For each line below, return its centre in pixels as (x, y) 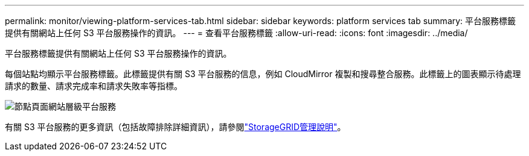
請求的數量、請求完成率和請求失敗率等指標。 (94, 86)
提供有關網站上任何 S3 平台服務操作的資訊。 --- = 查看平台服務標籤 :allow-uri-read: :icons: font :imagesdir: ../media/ (236, 33)
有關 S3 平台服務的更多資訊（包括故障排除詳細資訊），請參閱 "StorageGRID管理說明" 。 (175, 127)
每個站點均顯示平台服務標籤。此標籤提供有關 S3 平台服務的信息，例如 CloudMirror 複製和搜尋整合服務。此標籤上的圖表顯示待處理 (263, 74)
